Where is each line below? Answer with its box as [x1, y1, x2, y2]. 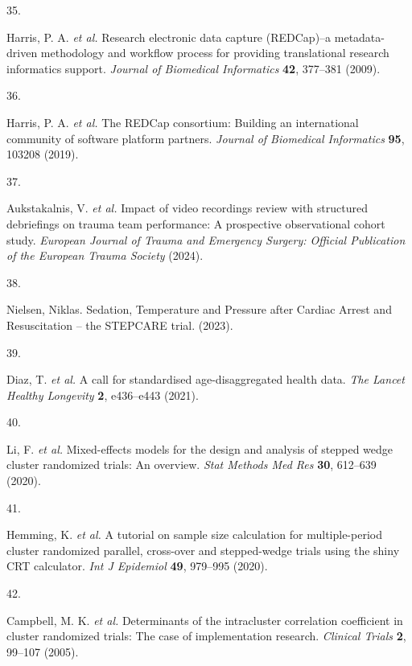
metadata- [334, 28, 385, 45]
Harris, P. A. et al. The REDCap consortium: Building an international [6, 113, 359, 130]
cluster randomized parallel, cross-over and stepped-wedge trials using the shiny [6, 541, 400, 558]
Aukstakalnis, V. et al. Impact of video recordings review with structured [6, 199, 368, 216]
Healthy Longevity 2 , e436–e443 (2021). [6, 386, 199, 403]
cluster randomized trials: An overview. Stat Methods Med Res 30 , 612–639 [6, 456, 377, 473]
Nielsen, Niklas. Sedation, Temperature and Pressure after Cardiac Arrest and [6, 301, 392, 318]
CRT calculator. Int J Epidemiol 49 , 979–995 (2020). [6, 557, 268, 574]
